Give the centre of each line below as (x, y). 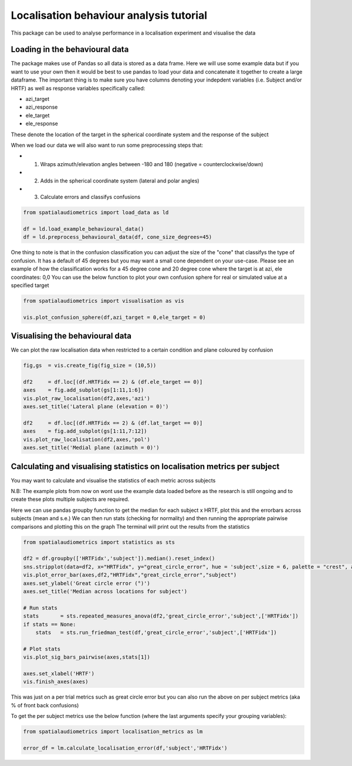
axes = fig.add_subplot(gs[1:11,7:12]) (85, 431)
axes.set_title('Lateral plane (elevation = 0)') (96, 407)
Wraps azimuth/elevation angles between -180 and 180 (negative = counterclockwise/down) (152, 164)
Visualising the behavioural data (71, 336)
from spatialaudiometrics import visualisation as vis (104, 301)
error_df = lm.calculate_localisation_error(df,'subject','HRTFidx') (125, 748)
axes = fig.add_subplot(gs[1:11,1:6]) (84, 390)
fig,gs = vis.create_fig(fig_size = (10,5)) (90, 366)
